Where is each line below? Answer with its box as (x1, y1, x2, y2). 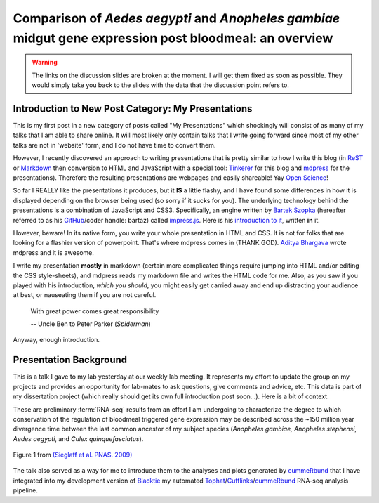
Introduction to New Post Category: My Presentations (13, 103, 253, 115)
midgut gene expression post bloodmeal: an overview (13, 30, 333, 46)
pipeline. (13, 486, 38, 495)
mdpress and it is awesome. (13, 248, 95, 256)
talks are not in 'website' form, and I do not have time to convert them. (13, 141, 216, 149)
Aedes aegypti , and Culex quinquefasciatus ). (13, 434, 144, 443)
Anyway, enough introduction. (13, 336, 100, 344)
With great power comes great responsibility (30, 306, 159, 315)
